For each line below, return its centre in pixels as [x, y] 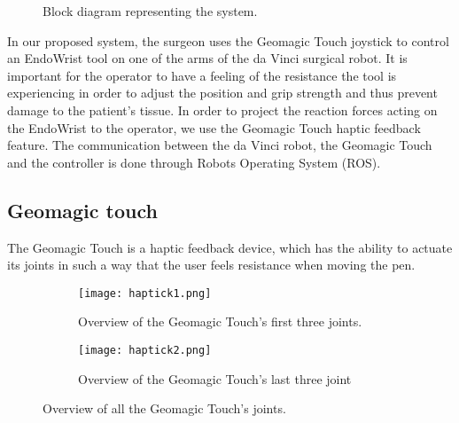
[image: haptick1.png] [145, 293]
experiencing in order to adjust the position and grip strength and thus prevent [222, 93]
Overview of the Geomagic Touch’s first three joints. [220, 321]
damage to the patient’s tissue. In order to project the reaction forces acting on [222, 110]
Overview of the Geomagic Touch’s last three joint [215, 378]
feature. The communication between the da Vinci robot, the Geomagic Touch [220, 145]
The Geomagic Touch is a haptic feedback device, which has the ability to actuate [230, 247]
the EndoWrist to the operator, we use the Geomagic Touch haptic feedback [214, 127]
